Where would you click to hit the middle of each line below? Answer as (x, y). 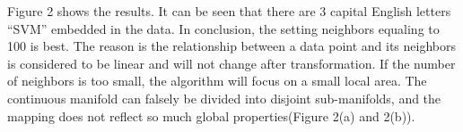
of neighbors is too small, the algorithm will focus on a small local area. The (217, 81)
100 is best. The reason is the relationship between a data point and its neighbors (231, 46)
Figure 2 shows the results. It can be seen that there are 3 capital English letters (229, 11)
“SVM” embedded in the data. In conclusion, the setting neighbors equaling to (223, 28)
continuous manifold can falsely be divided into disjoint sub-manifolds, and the (224, 98)
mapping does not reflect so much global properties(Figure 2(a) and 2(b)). (211, 115)
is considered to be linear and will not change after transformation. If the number (231, 63)
